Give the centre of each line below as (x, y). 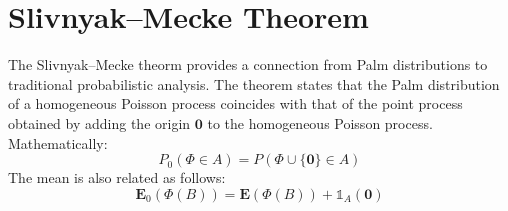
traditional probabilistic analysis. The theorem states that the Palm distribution (254, 83)
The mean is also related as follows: (117, 177)
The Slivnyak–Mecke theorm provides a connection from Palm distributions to (248, 64)
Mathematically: (58, 142)
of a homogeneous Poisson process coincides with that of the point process (235, 103)
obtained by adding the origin (99, 122)
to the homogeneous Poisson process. (320, 122)
